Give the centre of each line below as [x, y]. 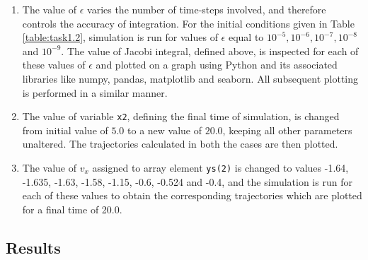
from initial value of [65, 130]
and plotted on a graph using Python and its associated [217, 65]
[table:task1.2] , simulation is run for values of [120, 37]
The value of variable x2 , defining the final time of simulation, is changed [181, 116]
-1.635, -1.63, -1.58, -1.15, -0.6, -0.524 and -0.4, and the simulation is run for [187, 181]
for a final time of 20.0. [72, 209]
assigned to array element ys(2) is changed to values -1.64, [220, 167]
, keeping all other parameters [287, 130]
